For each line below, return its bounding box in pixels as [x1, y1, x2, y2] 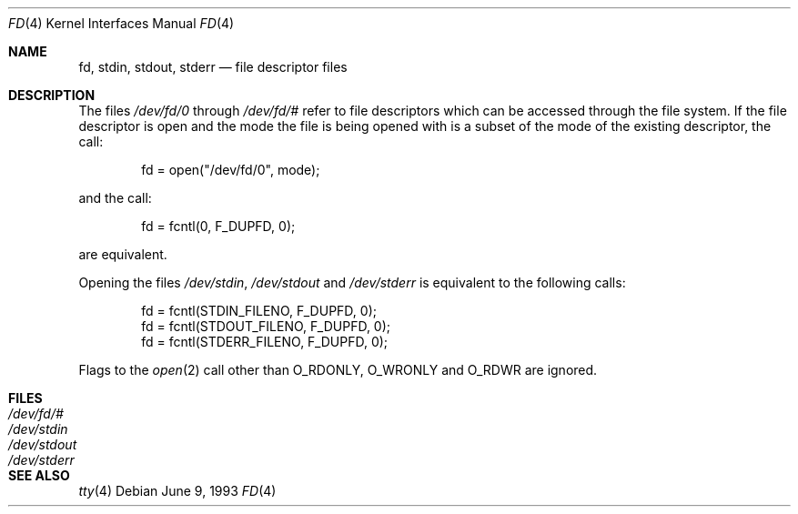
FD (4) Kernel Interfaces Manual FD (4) [8, 15, 235, 31]
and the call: [78, 190, 152, 206]
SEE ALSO [8, 468, 70, 483]
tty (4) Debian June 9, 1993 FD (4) [78, 483, 277, 499]
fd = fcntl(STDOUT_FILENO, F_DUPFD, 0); [141, 318, 391, 334]
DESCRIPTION [8, 87, 96, 103]
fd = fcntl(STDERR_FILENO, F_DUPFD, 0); [141, 334, 389, 349]
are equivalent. [78, 247, 167, 262]
